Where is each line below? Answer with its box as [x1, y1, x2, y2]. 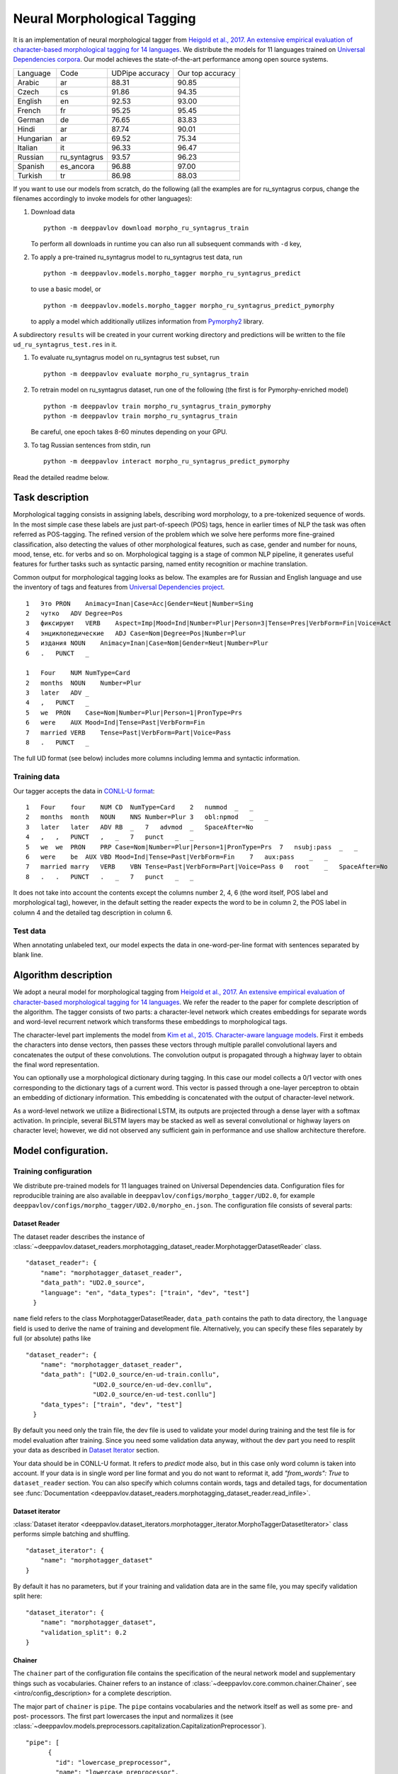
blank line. [13, 951, 43, 959]
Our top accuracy [177, 68, 236, 78]
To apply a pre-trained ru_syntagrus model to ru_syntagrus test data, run [30, 253, 243, 261]
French [17, 105, 41, 115]
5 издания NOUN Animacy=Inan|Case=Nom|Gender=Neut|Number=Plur [25, 639, 268, 647]
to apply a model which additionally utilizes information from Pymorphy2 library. [30, 317, 264, 326]
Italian [17, 143, 38, 153]
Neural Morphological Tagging [13, 11, 196, 26]
